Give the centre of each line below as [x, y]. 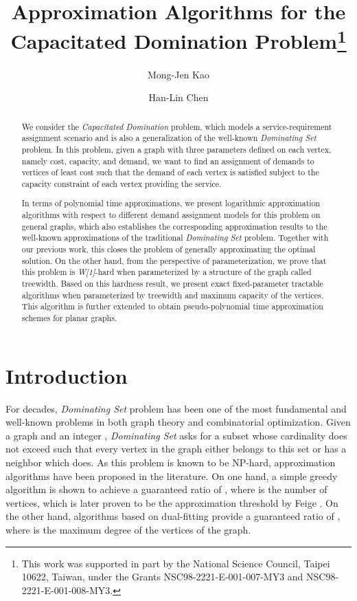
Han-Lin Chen [178, 97]
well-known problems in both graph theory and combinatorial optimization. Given [178, 422]
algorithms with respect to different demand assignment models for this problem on [171, 215]
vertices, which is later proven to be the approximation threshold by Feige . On [172, 502]
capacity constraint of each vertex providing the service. [122, 183]
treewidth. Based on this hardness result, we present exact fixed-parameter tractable [172, 284]
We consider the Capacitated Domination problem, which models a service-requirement [177, 126]
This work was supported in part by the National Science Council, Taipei [176, 563]
